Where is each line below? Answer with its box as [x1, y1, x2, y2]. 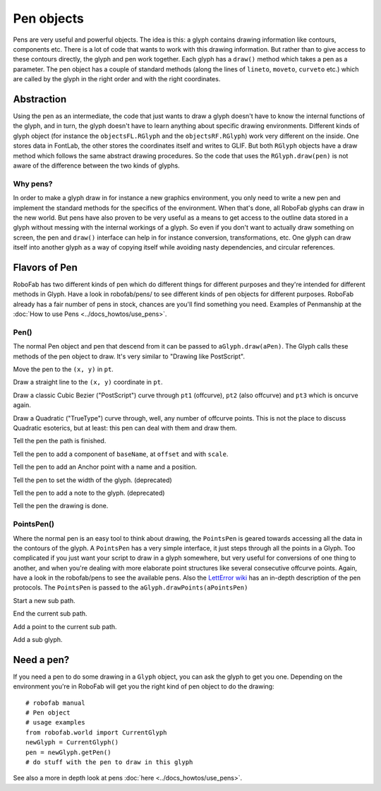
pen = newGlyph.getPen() [25, 748, 111, 756]
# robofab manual [25, 698, 85, 707]
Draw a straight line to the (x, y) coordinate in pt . [13, 378, 163, 387]
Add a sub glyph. [13, 635, 63, 644]
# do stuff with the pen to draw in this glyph [25, 758, 193, 766]
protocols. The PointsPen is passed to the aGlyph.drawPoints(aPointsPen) [13, 583, 248, 592]
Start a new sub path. [13, 596, 75, 604]
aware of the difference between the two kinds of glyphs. [13, 161, 180, 170]
